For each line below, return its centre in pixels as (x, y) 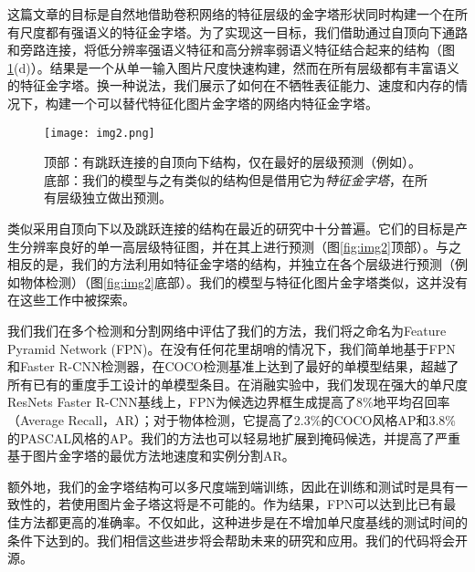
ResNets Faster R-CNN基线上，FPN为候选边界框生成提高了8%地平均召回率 (229, 402)
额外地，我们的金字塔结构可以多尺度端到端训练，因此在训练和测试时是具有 (231, 486)
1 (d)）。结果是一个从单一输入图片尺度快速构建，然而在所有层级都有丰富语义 (233, 67)
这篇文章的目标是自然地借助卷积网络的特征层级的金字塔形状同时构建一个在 (231, 14)
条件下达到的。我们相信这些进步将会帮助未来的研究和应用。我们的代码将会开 (237, 540)
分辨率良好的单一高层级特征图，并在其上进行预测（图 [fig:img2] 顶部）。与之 (241, 246)
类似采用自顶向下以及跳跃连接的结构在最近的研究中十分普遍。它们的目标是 (231, 228)
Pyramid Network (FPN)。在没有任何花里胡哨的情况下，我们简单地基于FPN (232, 348)
